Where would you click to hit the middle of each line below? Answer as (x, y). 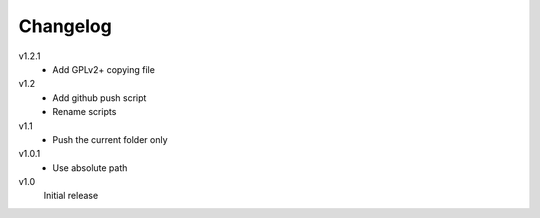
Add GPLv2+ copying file (103, 69)
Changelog (65, 26)
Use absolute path (90, 167)
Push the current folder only (110, 139)
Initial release (71, 196)
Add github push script (99, 97)
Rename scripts (84, 112)
